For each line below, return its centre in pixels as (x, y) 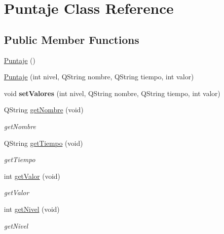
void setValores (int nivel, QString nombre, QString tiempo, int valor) (112, 93)
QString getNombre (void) (44, 110)
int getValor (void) (32, 176)
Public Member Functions (72, 39)
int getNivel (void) (32, 209)
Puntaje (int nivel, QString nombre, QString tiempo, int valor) (99, 77)
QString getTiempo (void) (43, 143)
